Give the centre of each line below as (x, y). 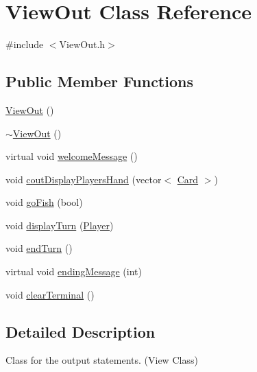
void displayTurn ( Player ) (60, 225)
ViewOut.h (82, 44)
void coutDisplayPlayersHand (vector (84, 179)
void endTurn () (39, 248)
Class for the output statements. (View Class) (102, 360)
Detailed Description (81, 331)
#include (25, 44)
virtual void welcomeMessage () (72, 156)
